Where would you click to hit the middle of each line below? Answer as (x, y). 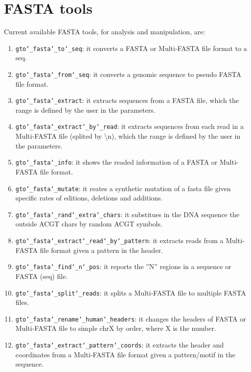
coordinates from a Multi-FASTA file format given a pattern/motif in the (125, 354)
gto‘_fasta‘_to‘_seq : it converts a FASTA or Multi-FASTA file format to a (131, 48)
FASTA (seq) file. (42, 276)
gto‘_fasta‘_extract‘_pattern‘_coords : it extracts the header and (120, 345)
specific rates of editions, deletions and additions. (89, 198)
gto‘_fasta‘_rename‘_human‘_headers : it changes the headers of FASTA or (131, 318)
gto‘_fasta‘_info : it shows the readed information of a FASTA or (116, 162)
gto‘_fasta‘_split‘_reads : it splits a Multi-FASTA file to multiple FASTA (131, 292)
